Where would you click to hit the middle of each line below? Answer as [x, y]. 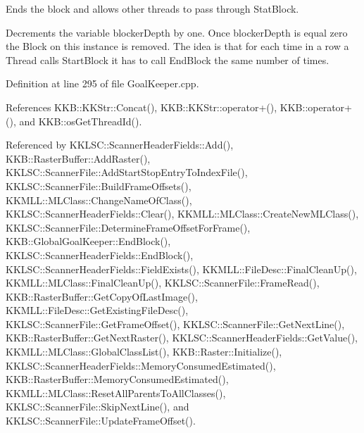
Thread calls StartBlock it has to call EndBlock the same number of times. [168, 59]
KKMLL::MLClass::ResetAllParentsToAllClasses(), [116, 393]
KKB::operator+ [316, 107]
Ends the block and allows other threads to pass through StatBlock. [152, 8]
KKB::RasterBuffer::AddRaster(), [78, 158]
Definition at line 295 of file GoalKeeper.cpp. [102, 83]
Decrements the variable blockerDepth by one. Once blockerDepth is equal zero [177, 32]
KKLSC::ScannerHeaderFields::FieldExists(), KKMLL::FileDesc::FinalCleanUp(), [181, 269]
